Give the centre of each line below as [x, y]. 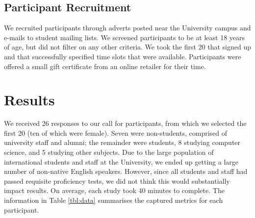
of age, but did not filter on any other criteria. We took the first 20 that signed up [127, 47]
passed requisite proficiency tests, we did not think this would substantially [117, 181]
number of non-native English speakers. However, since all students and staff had [126, 171]
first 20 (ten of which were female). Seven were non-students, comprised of [116, 133]
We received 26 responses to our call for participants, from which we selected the [125, 123]
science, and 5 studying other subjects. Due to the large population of [109, 152]
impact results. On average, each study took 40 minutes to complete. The [114, 190]
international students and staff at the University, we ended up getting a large [121, 161]
